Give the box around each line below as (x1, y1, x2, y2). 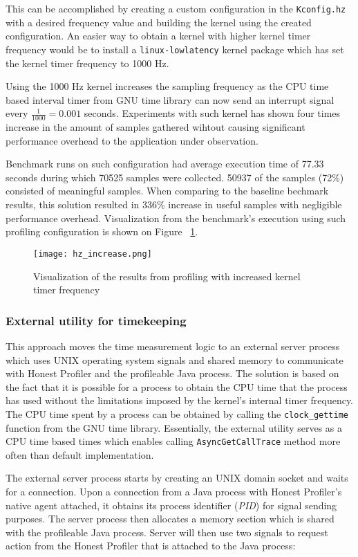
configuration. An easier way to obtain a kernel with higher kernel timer (6, 28, 311, 43)
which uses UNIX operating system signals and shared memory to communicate (6, 352, 343, 367)
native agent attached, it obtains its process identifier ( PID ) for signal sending (6, 497, 337, 512)
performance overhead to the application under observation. (6, 133, 258, 147)
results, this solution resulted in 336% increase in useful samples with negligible (6, 197, 342, 212)
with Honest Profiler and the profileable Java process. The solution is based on (6, 366, 339, 381)
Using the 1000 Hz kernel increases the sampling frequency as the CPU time (6, 79, 329, 93)
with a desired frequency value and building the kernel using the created (6, 15, 312, 29)
